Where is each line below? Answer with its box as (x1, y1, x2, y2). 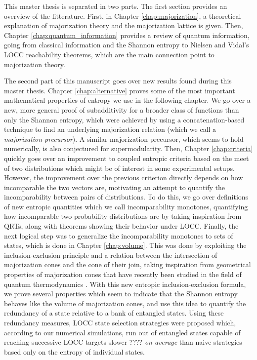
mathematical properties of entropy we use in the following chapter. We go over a (4, 95, 251, 105)
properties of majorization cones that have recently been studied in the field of (4, 269, 242, 280)
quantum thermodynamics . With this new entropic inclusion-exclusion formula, (4, 279, 246, 289)
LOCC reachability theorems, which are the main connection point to (4, 49, 214, 59)
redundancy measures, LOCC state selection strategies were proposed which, (4, 318, 236, 327)
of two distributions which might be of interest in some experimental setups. (4, 162, 235, 173)
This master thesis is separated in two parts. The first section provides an (4, 1, 227, 11)
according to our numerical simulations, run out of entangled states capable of (4, 327, 241, 337)
